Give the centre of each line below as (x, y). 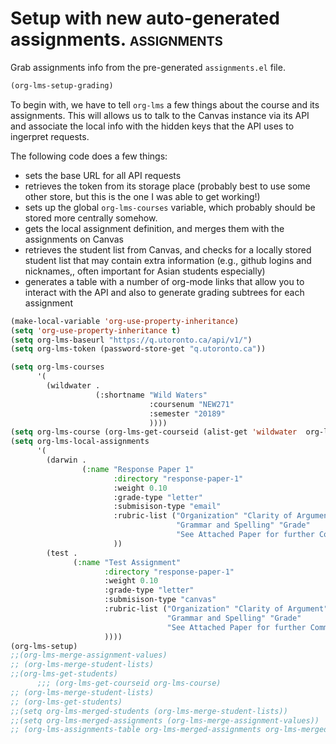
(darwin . (66, 460)
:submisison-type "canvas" (160, 600)
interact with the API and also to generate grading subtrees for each (164, 292)
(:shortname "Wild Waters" (151, 395)
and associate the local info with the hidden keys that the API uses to (152, 126)
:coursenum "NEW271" (191, 404)
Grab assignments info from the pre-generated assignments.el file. (148, 67)
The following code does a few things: (89, 156)
